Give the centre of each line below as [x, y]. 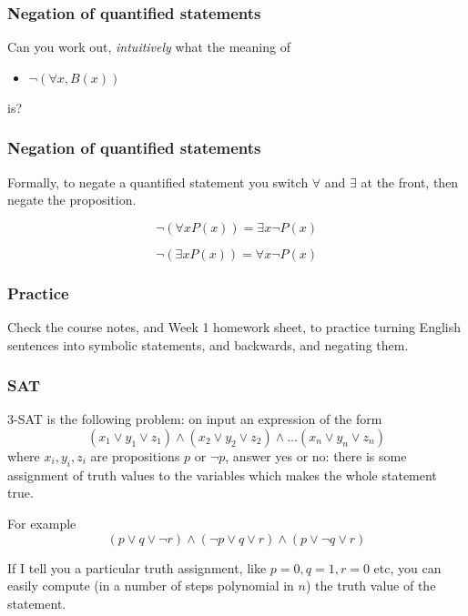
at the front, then [410, 182]
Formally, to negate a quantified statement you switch [158, 182]
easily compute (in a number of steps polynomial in [151, 586]
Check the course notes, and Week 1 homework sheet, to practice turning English [234, 327]
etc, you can [407, 567]
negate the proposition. [72, 200]
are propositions [135, 456]
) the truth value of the [371, 586]
